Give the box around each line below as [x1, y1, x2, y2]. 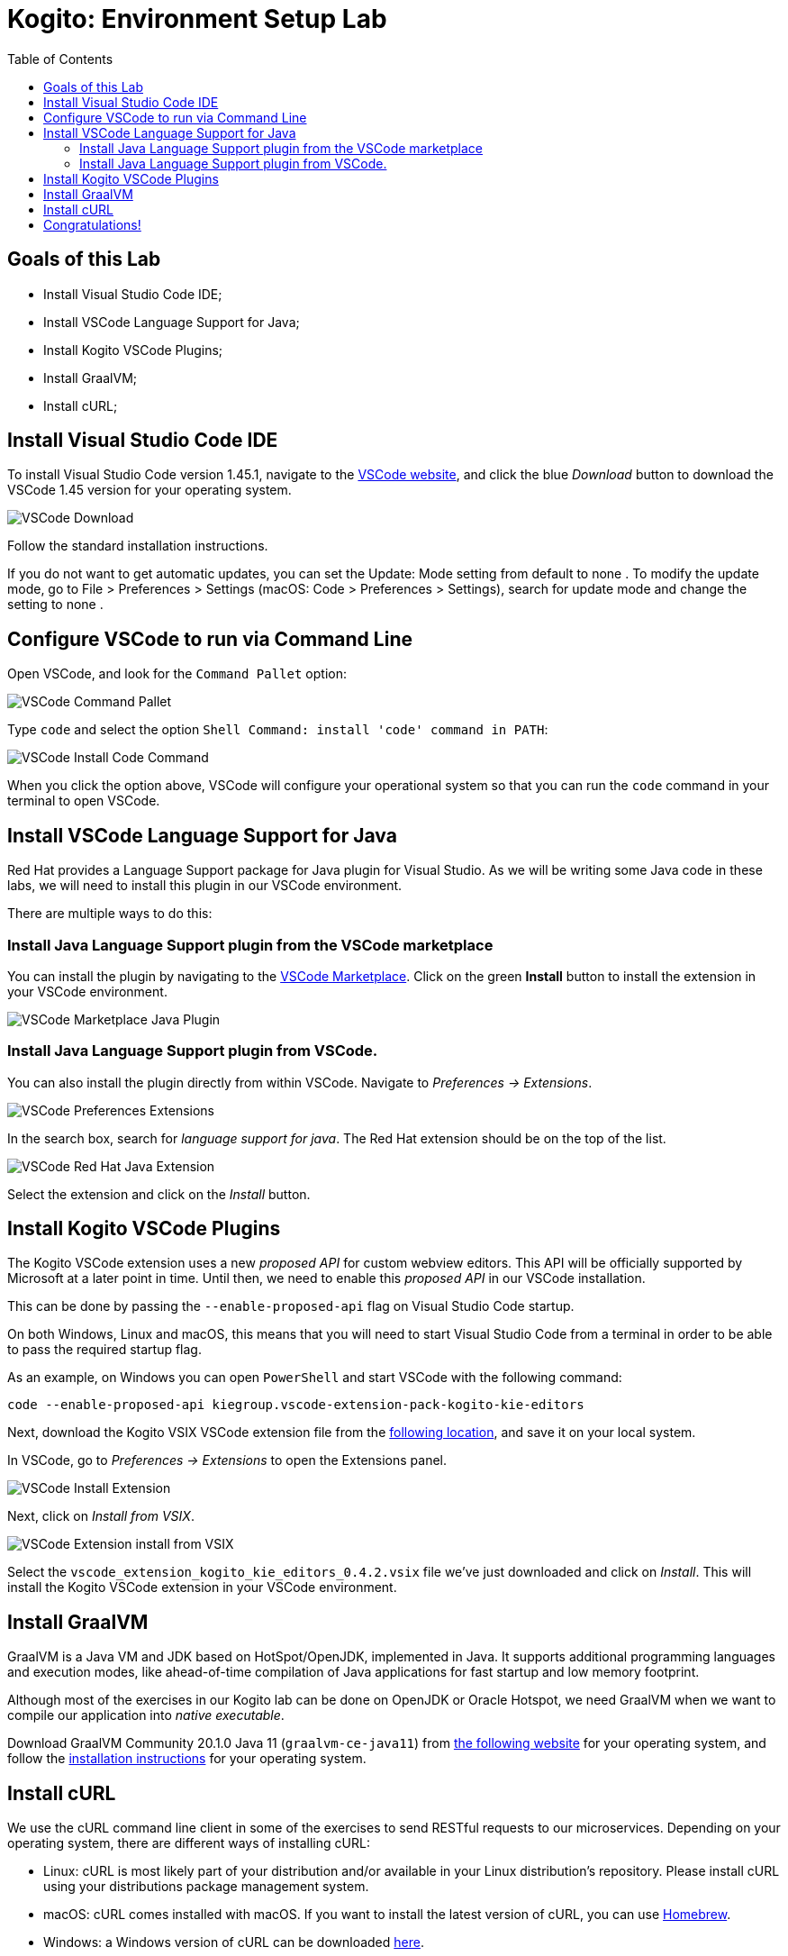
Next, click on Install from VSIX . [7, 1508, 195, 1524]
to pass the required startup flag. [7, 1342, 202, 1358]
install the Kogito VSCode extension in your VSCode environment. [7, 1579, 397, 1596]
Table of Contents [7, 50, 113, 67]
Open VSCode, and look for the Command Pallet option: [7, 666, 347, 682]
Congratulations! [43, 216, 141, 232]
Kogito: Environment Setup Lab [7, 4, 387, 34]
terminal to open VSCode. [7, 793, 160, 809]
